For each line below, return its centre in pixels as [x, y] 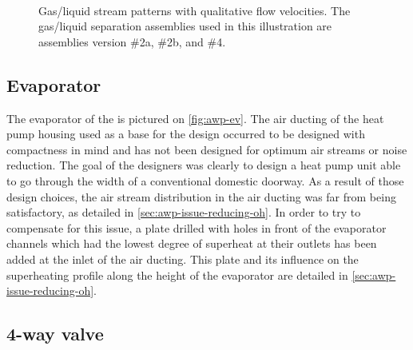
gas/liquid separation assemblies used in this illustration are [185, 26]
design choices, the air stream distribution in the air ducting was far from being [201, 196]
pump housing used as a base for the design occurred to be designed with [186, 134]
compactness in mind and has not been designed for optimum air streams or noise [207, 149]
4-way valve [55, 334]
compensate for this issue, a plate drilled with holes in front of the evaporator [197, 227]
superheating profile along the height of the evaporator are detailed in [177, 274]
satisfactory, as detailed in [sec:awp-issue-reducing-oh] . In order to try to [184, 212]
